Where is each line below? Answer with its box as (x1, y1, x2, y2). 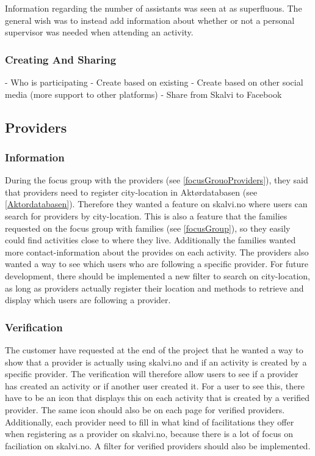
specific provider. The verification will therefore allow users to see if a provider (5, 367, 299, 380)
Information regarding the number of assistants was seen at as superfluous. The (5, 2, 302, 14)
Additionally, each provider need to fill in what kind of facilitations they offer (5, 415, 294, 428)
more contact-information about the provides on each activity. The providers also (5, 245, 309, 258)
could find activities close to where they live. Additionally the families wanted (5, 234, 296, 246)
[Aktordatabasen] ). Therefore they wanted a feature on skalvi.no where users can (5, 197, 308, 210)
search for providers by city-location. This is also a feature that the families (5, 209, 288, 222)
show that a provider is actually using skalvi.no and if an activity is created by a (5, 355, 307, 368)
